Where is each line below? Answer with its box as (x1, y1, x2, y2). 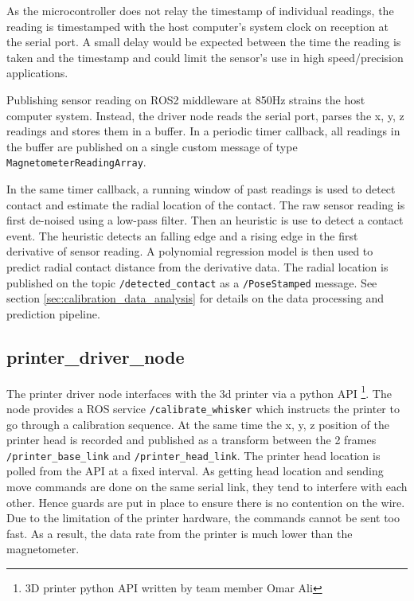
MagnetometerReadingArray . (6, 154, 146, 170)
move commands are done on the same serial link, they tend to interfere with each (6, 478, 408, 494)
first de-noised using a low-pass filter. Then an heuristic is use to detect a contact (6, 212, 404, 228)
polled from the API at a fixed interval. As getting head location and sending (6, 462, 384, 479)
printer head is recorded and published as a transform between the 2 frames (6, 431, 377, 448)
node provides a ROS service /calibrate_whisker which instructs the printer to (6, 400, 400, 416)
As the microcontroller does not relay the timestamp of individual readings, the (6, 2, 394, 18)
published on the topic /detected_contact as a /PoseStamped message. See (6, 274, 377, 291)
